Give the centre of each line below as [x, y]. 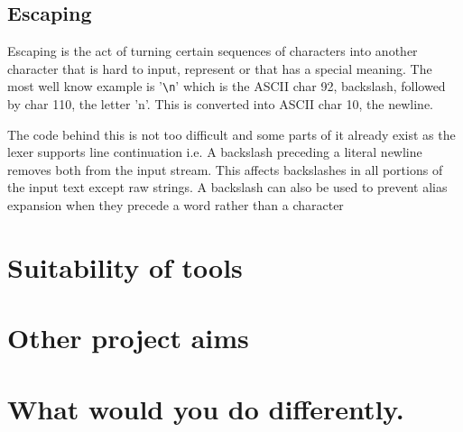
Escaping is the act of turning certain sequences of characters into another [213, 51]
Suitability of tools [125, 267]
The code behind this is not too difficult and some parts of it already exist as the [231, 134]
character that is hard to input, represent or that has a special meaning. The [220, 68]
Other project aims [128, 338]
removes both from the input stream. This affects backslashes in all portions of [225, 169]
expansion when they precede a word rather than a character [176, 205]
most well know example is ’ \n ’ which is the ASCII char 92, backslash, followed [227, 86]
